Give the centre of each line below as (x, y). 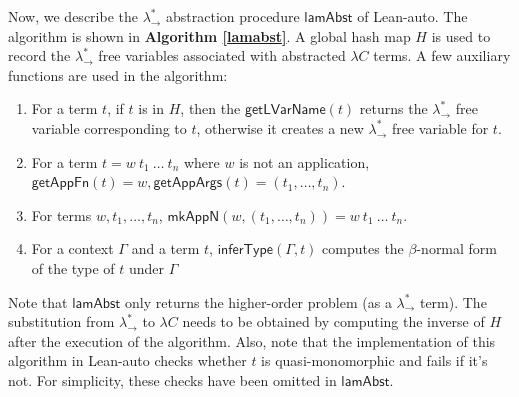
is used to (461, 35)
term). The (453, 301)
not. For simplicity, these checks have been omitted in (172, 379)
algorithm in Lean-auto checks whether (127, 360)
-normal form (457, 248)
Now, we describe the (73, 16)
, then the (210, 108)
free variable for (440, 127)
